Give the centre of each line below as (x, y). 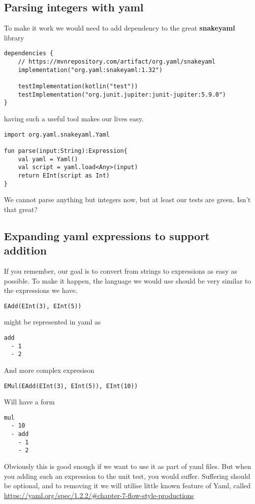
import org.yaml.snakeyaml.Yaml (57, 134)
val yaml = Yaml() (48, 159)
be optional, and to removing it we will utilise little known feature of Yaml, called (127, 486)
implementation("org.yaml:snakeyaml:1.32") (90, 70)
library (14, 37)
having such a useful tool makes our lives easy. (74, 118)
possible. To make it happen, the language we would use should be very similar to (127, 280)
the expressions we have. (41, 290)
